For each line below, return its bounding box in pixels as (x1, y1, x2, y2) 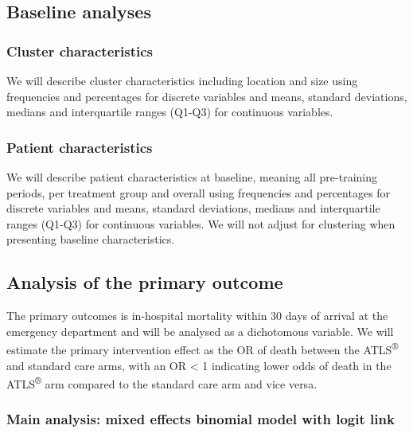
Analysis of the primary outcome (6, 270, 283, 295)
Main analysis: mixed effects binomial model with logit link (6, 409, 395, 429)
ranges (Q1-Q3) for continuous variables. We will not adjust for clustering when (6, 215, 395, 232)
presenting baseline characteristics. (6, 231, 175, 248)
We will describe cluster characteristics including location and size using (6, 72, 358, 88)
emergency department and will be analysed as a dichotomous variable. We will (6, 322, 394, 339)
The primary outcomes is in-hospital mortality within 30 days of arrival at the (6, 307, 388, 324)
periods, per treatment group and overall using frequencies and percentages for (6, 184, 391, 201)
